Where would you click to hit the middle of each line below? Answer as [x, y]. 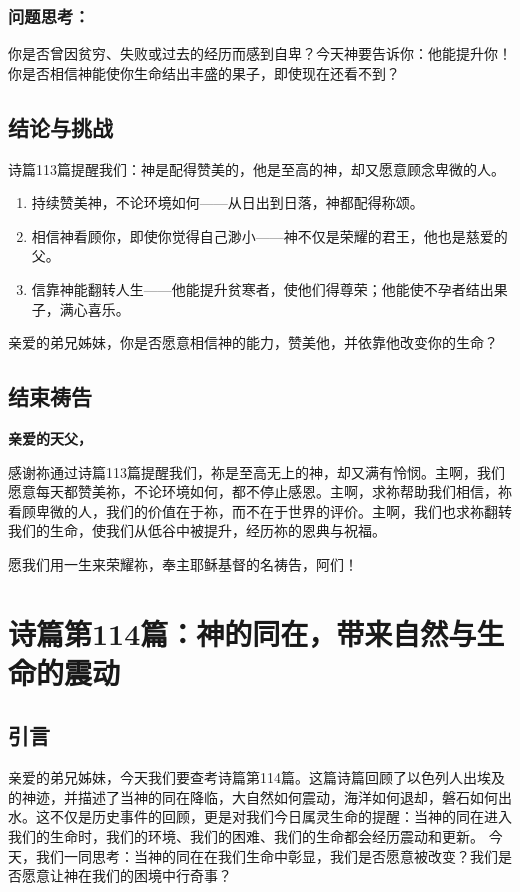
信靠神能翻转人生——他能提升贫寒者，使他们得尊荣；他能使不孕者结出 [262, 288]
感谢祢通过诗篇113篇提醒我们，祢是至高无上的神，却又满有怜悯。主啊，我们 [256, 471]
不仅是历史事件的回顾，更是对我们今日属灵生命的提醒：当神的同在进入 [280, 816]
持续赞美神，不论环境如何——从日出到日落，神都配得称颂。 [227, 202]
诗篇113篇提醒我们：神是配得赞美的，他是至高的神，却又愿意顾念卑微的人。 [256, 168]
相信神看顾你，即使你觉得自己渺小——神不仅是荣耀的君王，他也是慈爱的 [269, 235]
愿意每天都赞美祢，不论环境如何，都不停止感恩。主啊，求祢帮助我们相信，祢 [260, 491]
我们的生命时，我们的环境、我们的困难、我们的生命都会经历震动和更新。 [246, 836]
